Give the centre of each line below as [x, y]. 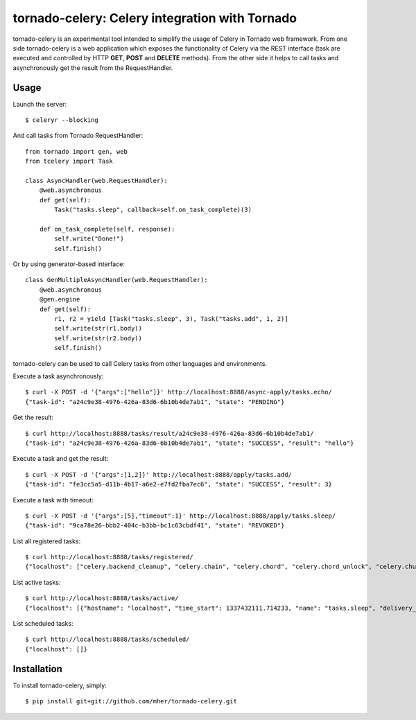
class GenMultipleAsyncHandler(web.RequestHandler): [116, 280]
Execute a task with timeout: [53, 500]
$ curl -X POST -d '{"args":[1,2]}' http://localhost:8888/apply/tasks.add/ [159, 474]
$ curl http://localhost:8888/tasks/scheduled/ [107, 640]
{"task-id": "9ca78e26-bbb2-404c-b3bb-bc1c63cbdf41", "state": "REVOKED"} [155, 526]
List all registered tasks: [47, 541]
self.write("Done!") [89, 239]
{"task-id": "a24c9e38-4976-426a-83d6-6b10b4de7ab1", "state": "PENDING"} [155, 402]
